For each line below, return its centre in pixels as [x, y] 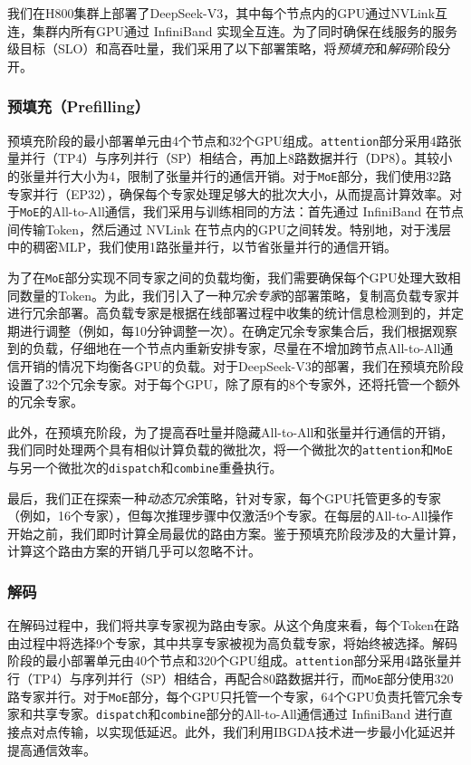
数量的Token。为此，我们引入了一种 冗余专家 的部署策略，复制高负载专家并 [239, 295]
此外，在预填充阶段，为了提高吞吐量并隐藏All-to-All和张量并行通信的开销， [231, 431]
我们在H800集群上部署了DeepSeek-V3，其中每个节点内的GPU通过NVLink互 [228, 13]
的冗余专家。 [45, 402]
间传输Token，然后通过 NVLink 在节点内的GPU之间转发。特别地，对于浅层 [230, 229]
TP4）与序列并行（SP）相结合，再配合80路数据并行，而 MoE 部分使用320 [243, 679]
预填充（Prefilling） [79, 106]
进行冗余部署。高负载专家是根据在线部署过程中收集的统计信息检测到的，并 [229, 313]
